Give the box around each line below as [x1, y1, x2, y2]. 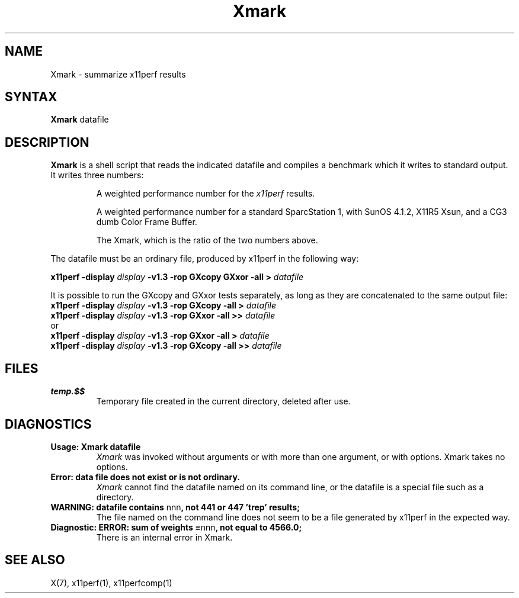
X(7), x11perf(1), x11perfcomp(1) [50, 577, 172, 588]
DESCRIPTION [5, 134, 89, 150]
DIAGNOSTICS [5, 416, 92, 432]
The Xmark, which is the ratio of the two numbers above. [96, 235, 318, 246]
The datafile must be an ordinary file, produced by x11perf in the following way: [50, 253, 359, 264]
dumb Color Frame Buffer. [96, 217, 197, 227]
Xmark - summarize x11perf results [50, 69, 186, 79]
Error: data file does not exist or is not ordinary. [50, 471, 240, 482]
